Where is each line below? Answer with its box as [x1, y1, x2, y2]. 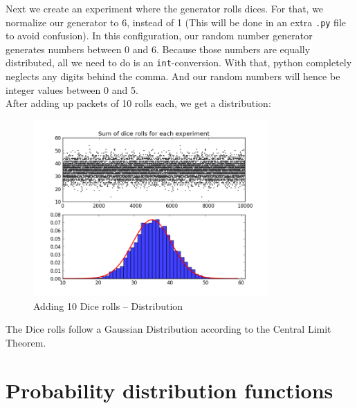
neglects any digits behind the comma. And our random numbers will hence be [6, 69, 340, 84]
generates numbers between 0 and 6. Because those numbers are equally [6, 41, 311, 56]
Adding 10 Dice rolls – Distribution [33, 298, 183, 313]
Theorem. [6, 335, 46, 349]
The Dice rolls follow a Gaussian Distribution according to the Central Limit [6, 322, 331, 336]
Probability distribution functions [6, 376, 333, 404]
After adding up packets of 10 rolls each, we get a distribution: [6, 96, 271, 110]
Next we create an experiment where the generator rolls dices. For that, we [6, 1, 324, 15]
